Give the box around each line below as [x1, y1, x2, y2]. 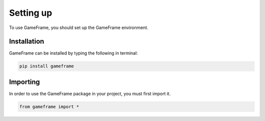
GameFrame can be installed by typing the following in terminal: [9, 50, 138, 56]
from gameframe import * [19, 104, 79, 109]
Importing [9, 78, 40, 86]
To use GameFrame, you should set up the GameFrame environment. [9, 25, 149, 30]
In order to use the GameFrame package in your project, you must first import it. [9, 91, 171, 96]
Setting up [9, 7, 53, 18]
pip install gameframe [19, 63, 74, 69]
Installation [9, 37, 44, 46]
